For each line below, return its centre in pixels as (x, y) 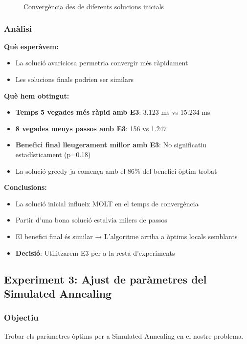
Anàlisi (18, 28)
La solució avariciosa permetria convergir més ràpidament (102, 63)
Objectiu (21, 317)
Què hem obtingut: (37, 95)
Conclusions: (25, 187)
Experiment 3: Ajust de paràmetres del (105, 279)
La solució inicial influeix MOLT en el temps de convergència (107, 203)
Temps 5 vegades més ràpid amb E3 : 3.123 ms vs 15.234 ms (113, 112)
